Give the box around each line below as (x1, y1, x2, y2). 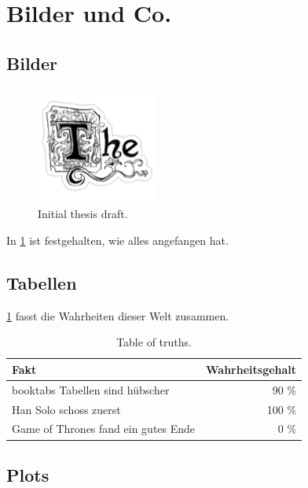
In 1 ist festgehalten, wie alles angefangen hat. (6, 231, 229, 248)
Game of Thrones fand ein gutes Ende (12, 420, 196, 437)
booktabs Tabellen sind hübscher (12, 381, 170, 397)
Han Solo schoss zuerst (12, 401, 121, 417)
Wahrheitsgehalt (206, 360, 297, 377)
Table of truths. (116, 334, 192, 350)
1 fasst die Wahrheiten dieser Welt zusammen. (6, 307, 229, 323)
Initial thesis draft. (38, 205, 128, 222)
